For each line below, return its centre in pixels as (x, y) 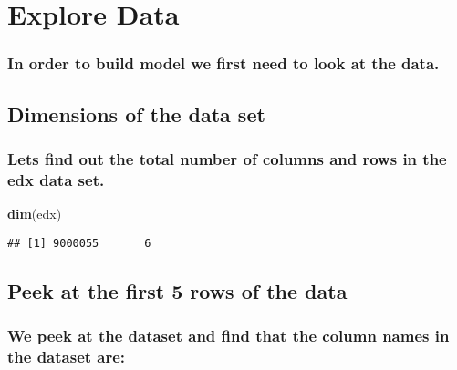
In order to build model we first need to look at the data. (223, 63)
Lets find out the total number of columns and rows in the (227, 158)
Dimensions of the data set (136, 113)
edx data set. (56, 179)
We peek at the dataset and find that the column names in (228, 336)
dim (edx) (35, 214)
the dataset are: (67, 357)
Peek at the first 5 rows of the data (177, 290)
